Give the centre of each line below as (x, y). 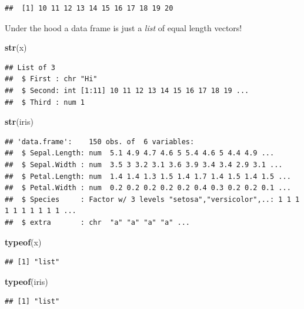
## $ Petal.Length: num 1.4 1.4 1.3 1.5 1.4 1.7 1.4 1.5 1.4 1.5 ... (148, 176)
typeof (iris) (26, 281)
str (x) (16, 47)
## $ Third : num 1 (45, 102)
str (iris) (19, 122)
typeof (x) (23, 242)
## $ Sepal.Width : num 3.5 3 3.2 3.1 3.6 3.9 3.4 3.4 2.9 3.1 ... (144, 165)
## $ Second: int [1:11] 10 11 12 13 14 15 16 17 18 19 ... (127, 90)
